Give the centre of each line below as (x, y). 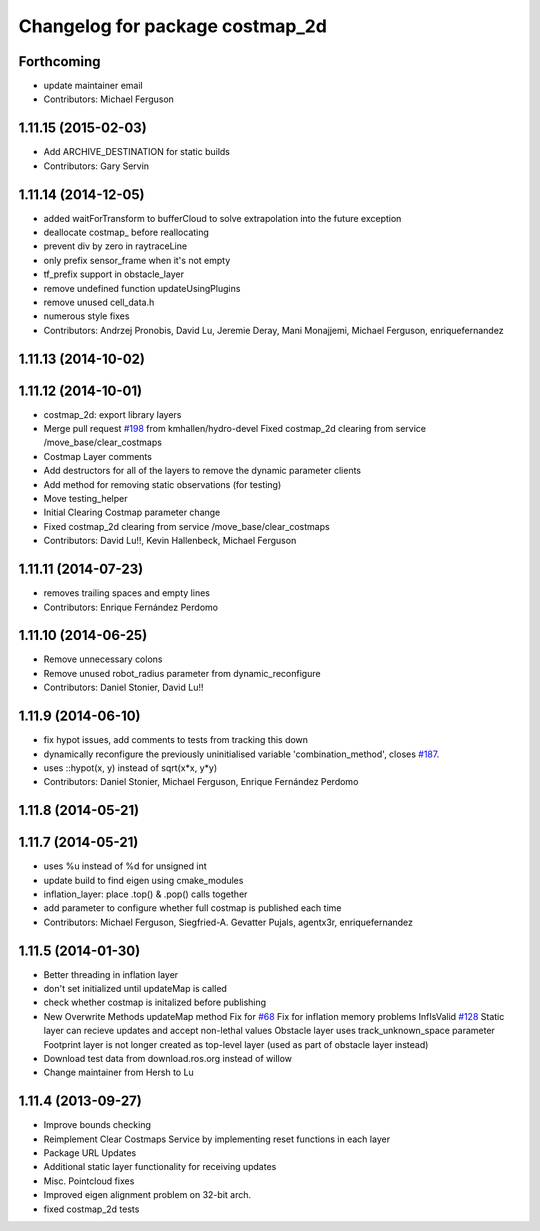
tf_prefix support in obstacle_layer (114, 274)
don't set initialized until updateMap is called (135, 989)
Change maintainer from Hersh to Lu (118, 1072)
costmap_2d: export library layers (112, 414)
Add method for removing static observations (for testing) (162, 484)
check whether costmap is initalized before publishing (155, 1002)
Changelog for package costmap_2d (172, 26)
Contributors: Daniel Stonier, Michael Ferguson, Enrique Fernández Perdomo (201, 782)
